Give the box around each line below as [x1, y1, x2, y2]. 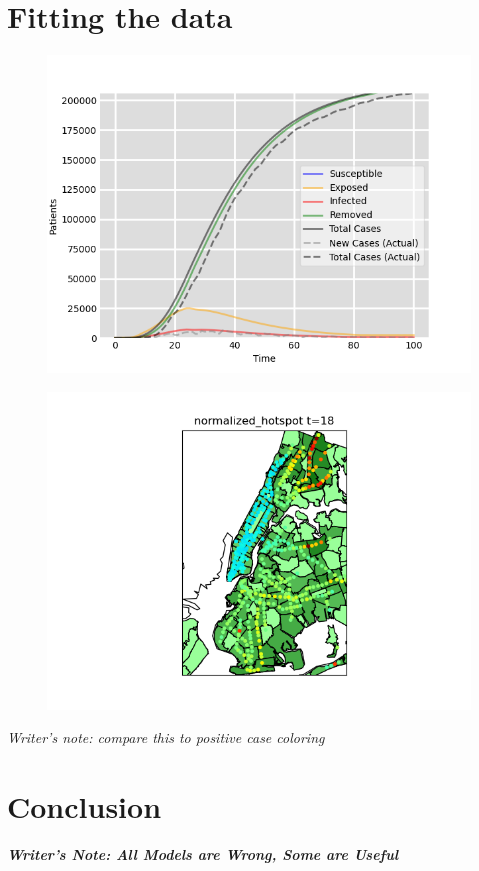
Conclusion [7, 786, 162, 827]
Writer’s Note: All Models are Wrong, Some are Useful [7, 844, 399, 865]
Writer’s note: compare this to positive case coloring [7, 727, 325, 748]
